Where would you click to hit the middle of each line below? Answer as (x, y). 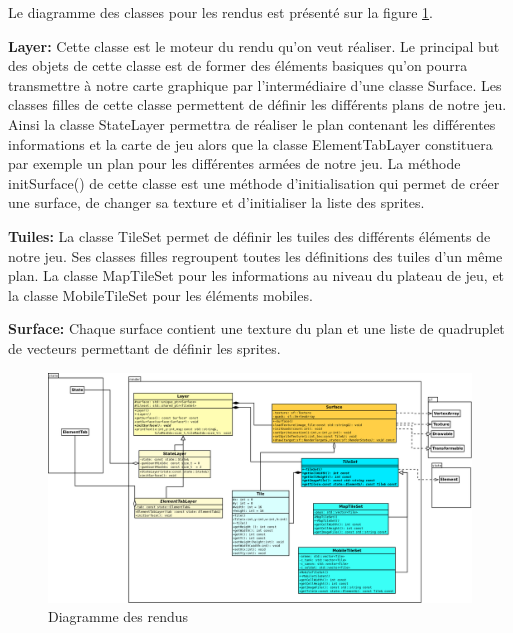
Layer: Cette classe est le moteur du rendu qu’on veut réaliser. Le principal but (254, 45)
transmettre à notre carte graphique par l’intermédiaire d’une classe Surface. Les (255, 84)
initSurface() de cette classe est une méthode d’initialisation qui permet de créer (254, 182)
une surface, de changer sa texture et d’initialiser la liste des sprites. (216, 202)
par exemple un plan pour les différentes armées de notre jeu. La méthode (234, 163)
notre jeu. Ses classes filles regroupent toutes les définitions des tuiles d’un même (255, 255)
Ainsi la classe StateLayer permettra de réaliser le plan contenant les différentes (252, 123)
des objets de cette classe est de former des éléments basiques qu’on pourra (238, 65)
